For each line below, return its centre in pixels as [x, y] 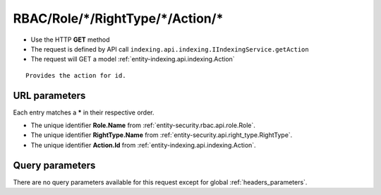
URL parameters [49, 95]
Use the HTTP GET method [70, 40]
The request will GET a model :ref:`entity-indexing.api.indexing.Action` [133, 59]
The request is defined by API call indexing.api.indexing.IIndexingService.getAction [170, 49]
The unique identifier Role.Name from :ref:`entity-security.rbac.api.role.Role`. [143, 125]
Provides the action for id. [76, 75]
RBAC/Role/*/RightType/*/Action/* [118, 18]
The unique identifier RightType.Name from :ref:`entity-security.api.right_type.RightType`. [162, 135]
